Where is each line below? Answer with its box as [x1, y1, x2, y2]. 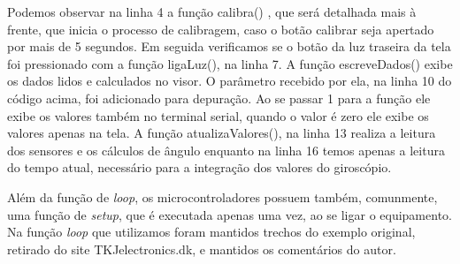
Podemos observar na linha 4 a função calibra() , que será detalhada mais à [7, 3, 417, 20]
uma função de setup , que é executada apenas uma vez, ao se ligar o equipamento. [7, 205, 452, 223]
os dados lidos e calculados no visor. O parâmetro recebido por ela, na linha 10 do [7, 72, 452, 90]
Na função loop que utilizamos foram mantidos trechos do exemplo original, [7, 223, 416, 241]
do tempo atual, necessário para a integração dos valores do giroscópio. [7, 158, 392, 177]
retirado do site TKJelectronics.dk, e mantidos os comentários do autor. [7, 239, 396, 258]
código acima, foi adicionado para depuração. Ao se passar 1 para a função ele [7, 88, 431, 107]
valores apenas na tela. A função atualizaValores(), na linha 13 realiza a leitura [7, 124, 436, 142]
